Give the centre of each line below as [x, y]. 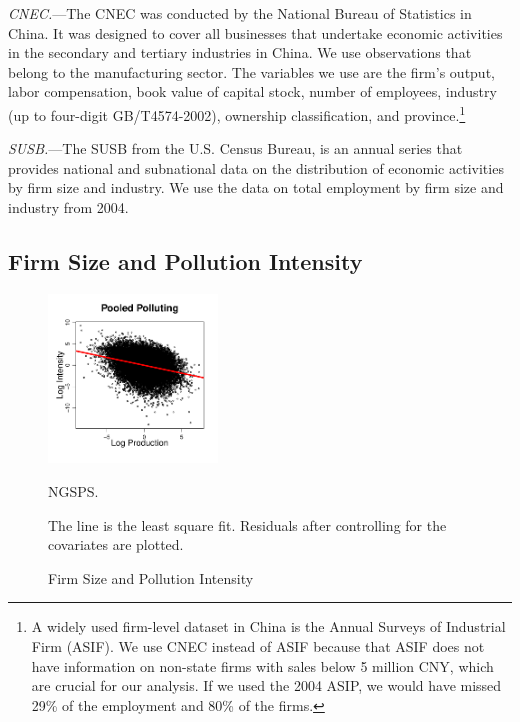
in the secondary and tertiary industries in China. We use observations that [240, 52]
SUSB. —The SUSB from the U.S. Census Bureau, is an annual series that [235, 148]
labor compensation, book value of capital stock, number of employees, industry [252, 91]
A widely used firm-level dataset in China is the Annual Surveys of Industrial [268, 626]
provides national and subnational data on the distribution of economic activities [256, 167]
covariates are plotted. [116, 544]
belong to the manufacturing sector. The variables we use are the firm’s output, [251, 71]
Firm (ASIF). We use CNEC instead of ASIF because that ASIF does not [258, 645]
